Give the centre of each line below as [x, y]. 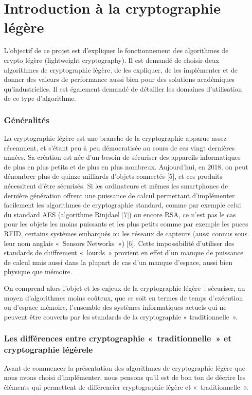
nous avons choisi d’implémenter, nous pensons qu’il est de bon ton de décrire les [125, 377]
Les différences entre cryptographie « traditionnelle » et [118, 338]
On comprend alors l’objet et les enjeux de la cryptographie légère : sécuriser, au [125, 288]
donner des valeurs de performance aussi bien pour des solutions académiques [119, 79]
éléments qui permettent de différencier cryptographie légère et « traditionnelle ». [126, 386]
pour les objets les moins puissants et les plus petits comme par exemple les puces [126, 224]
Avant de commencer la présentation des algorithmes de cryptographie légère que [125, 367]
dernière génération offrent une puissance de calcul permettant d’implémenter [119, 195]
